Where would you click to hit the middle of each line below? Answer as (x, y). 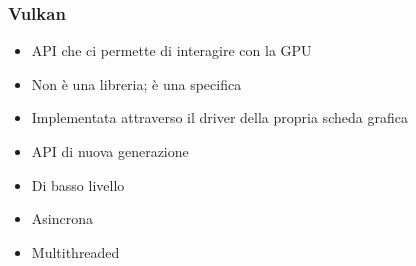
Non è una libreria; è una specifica (136, 83)
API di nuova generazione (110, 151)
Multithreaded (75, 251)
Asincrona (62, 218)
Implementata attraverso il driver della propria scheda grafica (219, 117)
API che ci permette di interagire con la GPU (171, 50)
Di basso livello (78, 184)
